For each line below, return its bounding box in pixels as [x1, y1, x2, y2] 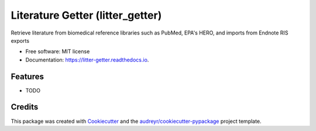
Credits [11, 102, 39, 112]
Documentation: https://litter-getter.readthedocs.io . [25, 56, 149, 63]
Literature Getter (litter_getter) [11, 9, 162, 22]
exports [11, 37, 29, 44]
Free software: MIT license [25, 48, 90, 55]
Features [11, 71, 44, 81]
